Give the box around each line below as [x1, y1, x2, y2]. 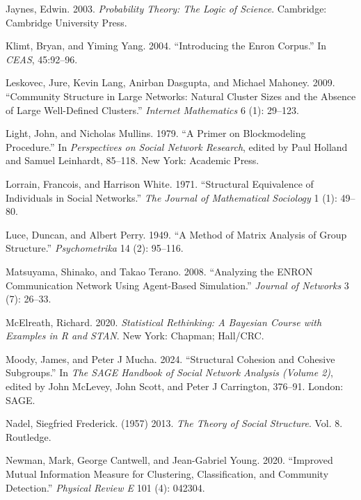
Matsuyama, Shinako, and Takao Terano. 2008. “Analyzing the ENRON [6, 264, 313, 278]
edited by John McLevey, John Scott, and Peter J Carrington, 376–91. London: [6, 379, 344, 394]
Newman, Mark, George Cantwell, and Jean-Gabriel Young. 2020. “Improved [6, 453, 333, 467]
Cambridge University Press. [6, 15, 127, 29]
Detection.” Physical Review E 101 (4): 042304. [6, 480, 205, 494]
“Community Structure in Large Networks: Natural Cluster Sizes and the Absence [6, 88, 356, 103]
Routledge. [6, 429, 51, 444]
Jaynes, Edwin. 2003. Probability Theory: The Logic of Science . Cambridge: [6, 1, 327, 15]
